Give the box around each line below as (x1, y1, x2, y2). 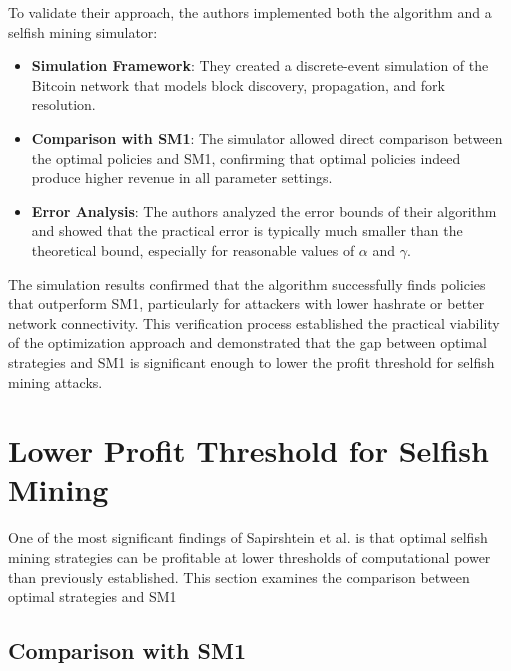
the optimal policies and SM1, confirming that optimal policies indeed (31, 147, 461, 168)
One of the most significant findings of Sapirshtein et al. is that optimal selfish (8, 527, 488, 548)
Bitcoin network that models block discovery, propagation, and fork (31, 74, 445, 95)
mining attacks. (8, 371, 103, 392)
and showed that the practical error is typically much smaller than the (31, 220, 463, 241)
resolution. (31, 94, 96, 115)
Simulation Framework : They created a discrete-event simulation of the (31, 55, 489, 76)
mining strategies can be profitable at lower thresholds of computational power (8, 547, 491, 567)
